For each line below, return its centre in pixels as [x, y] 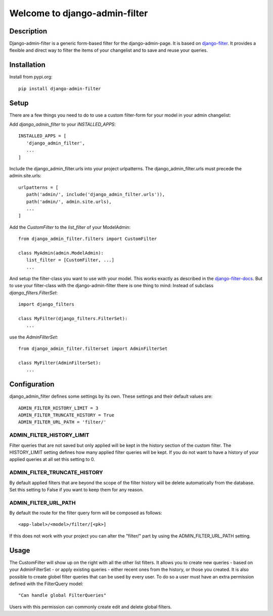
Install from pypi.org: [31, 77]
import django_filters [47, 304]
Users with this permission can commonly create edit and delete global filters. [90, 607]
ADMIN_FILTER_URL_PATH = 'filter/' [62, 422]
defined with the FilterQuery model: [46, 584]
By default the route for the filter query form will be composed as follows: [86, 513]
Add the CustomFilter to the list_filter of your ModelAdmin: [70, 227]
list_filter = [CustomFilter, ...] [70, 260]
